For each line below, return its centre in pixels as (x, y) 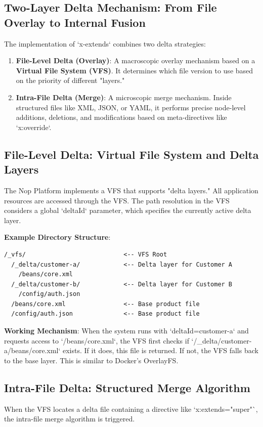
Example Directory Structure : (57, 237)
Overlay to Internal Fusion (75, 22)
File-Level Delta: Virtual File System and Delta (131, 154)
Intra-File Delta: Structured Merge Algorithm (127, 387)
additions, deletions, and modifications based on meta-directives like (121, 117)
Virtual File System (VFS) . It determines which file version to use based (135, 70)
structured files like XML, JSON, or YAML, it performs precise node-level (131, 107)
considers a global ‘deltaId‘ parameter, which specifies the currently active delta (128, 210)
